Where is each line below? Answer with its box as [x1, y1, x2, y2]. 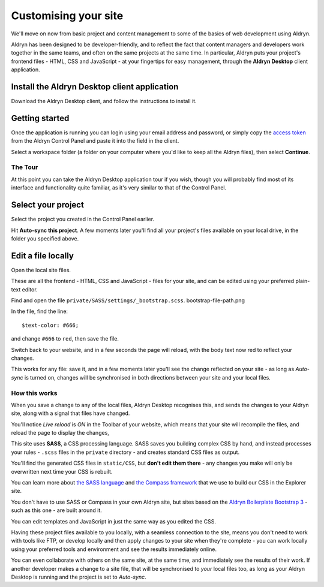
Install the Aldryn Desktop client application [11, 82, 179, 92]
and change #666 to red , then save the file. [11, 335, 119, 342]
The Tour [11, 163, 38, 171]
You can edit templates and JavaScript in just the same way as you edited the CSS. [11, 517, 216, 525]
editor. [22, 285, 38, 293]
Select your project [11, 200, 84, 210]
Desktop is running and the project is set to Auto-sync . [11, 573, 146, 580]
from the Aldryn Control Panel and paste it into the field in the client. [11, 137, 179, 145]
